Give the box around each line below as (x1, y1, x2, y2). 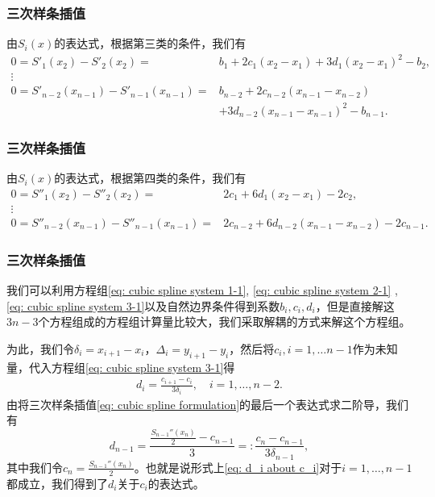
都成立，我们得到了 (6, 474, 108, 491)
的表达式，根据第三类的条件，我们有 (54, 35, 246, 52)
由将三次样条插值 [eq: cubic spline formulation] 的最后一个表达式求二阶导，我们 (6, 395, 409, 412)
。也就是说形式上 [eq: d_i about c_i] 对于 (134, 458, 342, 475)
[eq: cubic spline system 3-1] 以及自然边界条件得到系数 (6, 297, 280, 314)
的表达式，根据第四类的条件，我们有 (54, 169, 246, 186)
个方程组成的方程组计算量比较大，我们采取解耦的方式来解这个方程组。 (38, 313, 411, 330)
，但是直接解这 (315, 297, 395, 314)
